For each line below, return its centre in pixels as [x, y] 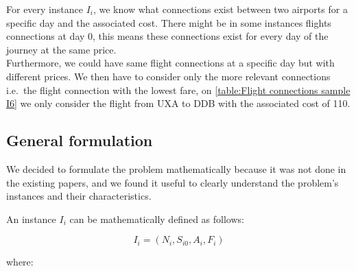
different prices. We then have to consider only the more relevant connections [168, 76]
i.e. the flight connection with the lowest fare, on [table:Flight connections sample [178, 90]
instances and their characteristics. [79, 196]
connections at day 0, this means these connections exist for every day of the [167, 36]
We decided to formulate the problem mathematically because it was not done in [176, 168]
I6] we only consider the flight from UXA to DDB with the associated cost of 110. [178, 103]
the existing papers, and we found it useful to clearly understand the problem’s [173, 182]
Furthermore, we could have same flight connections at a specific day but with [170, 63]
